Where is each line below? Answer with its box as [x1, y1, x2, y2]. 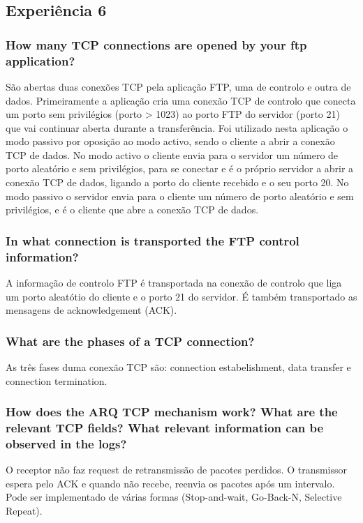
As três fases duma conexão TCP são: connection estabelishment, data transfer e [6, 360, 351, 374]
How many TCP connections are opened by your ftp [6, 36, 307, 53]
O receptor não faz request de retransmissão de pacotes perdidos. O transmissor [6, 462, 348, 477]
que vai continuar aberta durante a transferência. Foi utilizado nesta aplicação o [6, 120, 348, 135]
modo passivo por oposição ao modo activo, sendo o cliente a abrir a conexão [6, 134, 335, 149]
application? [6, 52, 75, 69]
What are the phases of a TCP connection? [6, 332, 255, 349]
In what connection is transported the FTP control [6, 232, 299, 249]
